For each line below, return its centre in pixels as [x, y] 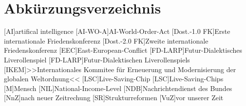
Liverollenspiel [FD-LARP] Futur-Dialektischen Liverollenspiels [97, 59]
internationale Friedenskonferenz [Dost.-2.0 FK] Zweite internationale [106, 40]
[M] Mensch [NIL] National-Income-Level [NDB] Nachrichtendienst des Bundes [118, 88]
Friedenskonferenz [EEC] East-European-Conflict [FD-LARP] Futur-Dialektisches [123, 50]
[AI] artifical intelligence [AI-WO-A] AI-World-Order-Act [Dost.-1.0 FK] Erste [117, 31]
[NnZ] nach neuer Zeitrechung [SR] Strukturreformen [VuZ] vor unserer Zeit [114, 98]
